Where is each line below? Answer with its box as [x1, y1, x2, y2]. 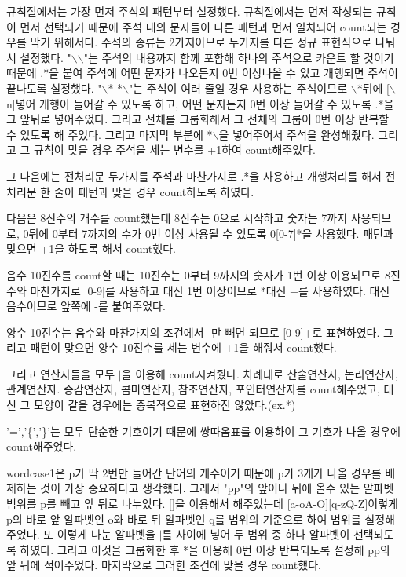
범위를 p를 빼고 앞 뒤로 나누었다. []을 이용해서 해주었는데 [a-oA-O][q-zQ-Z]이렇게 [6, 495, 398, 512]
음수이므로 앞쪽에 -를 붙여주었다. [6, 298, 166, 314]
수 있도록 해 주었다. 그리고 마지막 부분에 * [6, 126, 213, 142]
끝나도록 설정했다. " [6, 79, 102, 96]
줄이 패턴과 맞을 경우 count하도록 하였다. [53, 183, 254, 199]
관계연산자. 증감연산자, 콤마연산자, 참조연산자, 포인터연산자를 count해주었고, [6, 381, 380, 397]
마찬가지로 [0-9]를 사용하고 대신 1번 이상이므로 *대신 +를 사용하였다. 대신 [30, 282, 390, 298]
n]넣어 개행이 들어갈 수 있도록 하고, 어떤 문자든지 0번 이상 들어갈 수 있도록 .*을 [6, 95, 394, 111]
